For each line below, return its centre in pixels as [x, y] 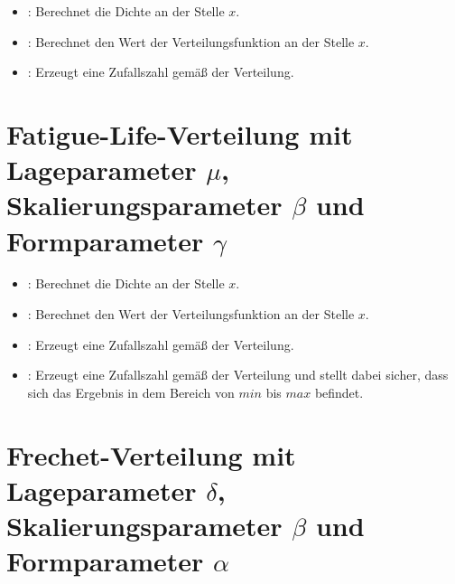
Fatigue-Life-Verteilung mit [180, 133]
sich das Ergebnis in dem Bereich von [131, 392]
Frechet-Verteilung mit [151, 454]
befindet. [339, 392]
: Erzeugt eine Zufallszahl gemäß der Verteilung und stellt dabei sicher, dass [238, 375]
